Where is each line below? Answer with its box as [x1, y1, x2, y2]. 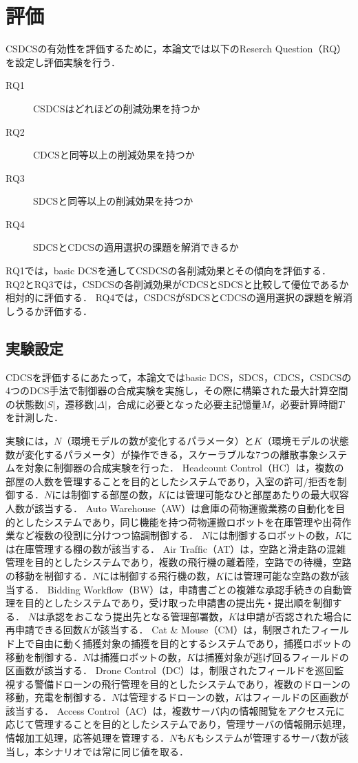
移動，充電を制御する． [6, 690, 112, 704]
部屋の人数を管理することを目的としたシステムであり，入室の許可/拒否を [6, 474, 337, 488]
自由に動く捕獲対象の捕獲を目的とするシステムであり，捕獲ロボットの [34, 635, 352, 650]
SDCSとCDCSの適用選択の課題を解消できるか [33, 240, 239, 254]
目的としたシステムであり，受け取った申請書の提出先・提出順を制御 [24, 596, 333, 610]
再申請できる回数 [6, 622, 83, 637]
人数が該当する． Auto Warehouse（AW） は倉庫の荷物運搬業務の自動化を [6, 500, 336, 515]
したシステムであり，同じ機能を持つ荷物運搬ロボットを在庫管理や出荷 [24, 514, 342, 529]
